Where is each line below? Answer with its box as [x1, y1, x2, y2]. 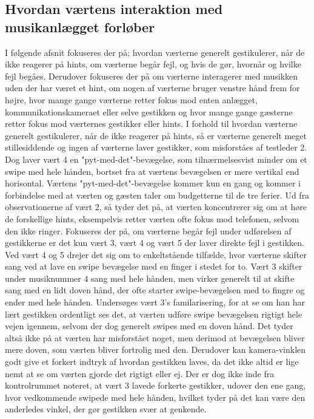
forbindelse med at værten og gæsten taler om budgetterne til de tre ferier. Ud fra [5, 188, 310, 201]
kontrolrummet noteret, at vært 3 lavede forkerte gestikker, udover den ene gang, [5, 379, 306, 392]
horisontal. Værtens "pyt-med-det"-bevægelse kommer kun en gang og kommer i [5, 177, 301, 189]
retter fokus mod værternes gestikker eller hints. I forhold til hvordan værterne [5, 117, 298, 130]
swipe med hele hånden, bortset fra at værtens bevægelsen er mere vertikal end [5, 165, 299, 177]
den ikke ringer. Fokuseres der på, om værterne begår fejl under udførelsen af [5, 224, 292, 237]
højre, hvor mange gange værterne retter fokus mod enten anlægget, [5, 93, 258, 106]
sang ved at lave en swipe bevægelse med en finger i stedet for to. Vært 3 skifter [5, 260, 302, 273]
